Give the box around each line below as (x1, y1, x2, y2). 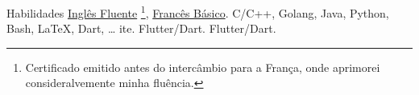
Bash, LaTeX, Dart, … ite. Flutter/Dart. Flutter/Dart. (6, 20, 276, 37)
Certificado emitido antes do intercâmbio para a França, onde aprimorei (25, 58, 380, 75)
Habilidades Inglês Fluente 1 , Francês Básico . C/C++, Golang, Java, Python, (6, 2, 389, 21)
